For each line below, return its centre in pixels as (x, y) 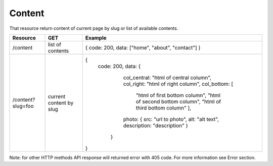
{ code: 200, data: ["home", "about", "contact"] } (143, 47)
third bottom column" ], (164, 107)
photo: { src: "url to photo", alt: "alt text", (171, 119)
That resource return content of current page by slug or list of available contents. (94, 28)
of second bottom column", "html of (178, 101)
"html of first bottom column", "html (178, 95)
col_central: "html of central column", (167, 77)
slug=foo (23, 106)
